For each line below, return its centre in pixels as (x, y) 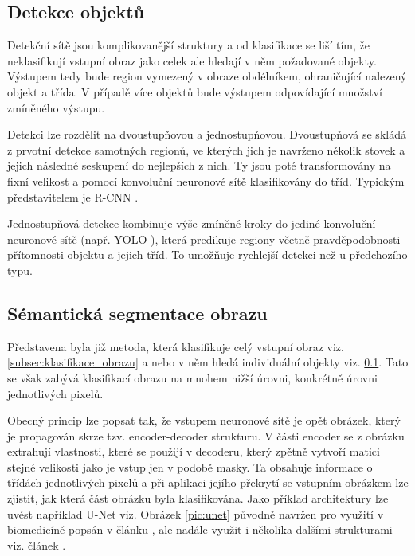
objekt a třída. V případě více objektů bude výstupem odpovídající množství (195, 91)
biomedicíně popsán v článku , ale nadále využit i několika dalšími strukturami (200, 529)
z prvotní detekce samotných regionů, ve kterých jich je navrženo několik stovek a (206, 149)
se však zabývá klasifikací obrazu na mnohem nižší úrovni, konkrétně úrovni (192, 377)
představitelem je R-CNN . (73, 196)
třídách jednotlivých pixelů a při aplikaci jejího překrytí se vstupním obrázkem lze (208, 482)
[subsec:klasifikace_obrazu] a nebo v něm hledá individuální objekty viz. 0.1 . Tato (208, 362)
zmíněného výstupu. (56, 107)
